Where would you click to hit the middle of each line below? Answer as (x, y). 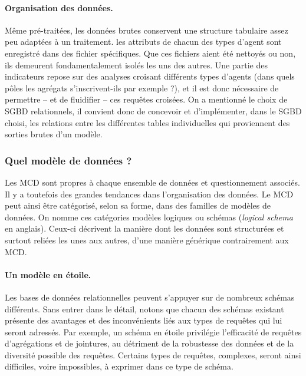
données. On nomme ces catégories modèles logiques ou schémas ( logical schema (149, 217)
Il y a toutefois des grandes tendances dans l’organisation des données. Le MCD (149, 194)
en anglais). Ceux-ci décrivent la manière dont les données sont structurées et (144, 228)
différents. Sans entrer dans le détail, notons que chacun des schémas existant (144, 309)
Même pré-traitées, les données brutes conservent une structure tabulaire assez (147, 30)
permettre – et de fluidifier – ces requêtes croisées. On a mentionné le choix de (146, 99)
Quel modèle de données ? (68, 160)
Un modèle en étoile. (48, 274)
